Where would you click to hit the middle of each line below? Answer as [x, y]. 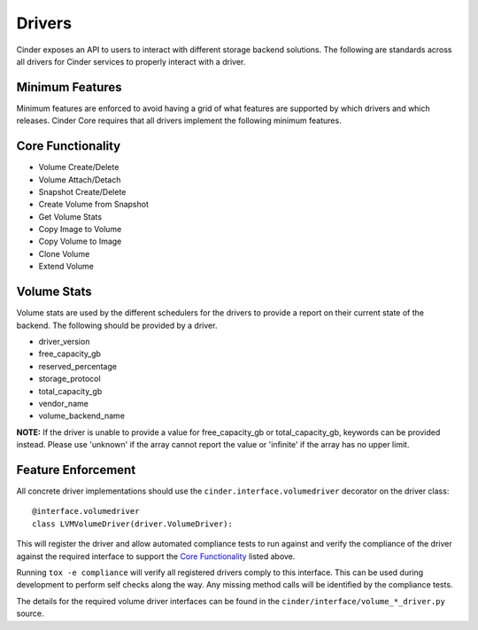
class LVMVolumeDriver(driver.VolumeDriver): [133, 524]
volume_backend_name [82, 416]
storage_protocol [69, 379]
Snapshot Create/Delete [82, 191]
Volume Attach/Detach [80, 179]
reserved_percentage [77, 366]
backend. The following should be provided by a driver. [117, 325]
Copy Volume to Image [80, 241]
